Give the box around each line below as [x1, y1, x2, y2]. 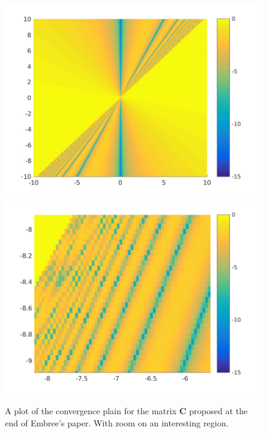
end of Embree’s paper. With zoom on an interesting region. [5, 416, 229, 429]
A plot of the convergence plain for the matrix [5, 404, 177, 417]
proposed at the [189, 404, 248, 417]
